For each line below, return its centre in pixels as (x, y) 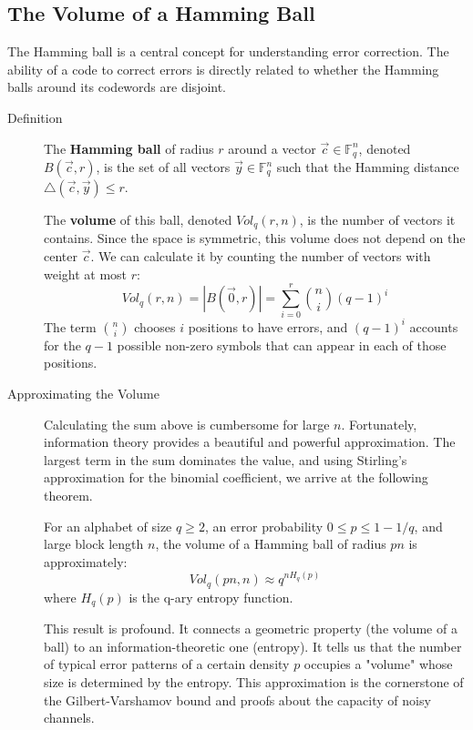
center (61, 256)
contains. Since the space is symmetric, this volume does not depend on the (255, 238)
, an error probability (264, 526)
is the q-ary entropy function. (211, 597)
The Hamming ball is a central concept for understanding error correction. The (228, 51)
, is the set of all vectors (163, 167)
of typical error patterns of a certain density (167, 664)
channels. (69, 718)
